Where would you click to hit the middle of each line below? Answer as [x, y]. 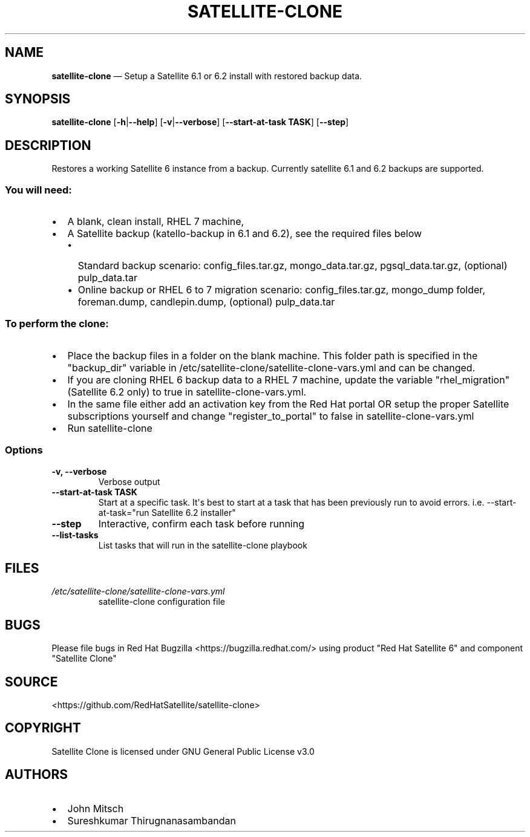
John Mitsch [96, 808]
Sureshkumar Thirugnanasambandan [152, 820]
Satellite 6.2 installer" [194, 512]
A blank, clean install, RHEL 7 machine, [156, 222]
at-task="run [124, 512]
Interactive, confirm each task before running [201, 523]
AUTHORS [37, 775]
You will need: [38, 190]
